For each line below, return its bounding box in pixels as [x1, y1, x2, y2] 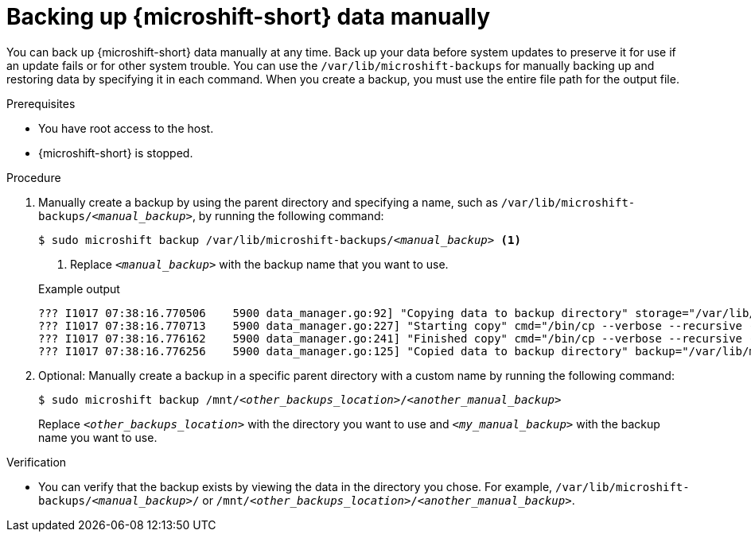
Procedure [6, 170, 61, 184]
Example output [38, 281, 120, 296]
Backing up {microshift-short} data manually [6, 3, 490, 30]
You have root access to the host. [38, 121, 214, 135]
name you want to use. [38, 430, 158, 444]
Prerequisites [6, 96, 76, 110]
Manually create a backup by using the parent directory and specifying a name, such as [38, 195, 498, 209]
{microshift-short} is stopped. [38, 145, 193, 160]
